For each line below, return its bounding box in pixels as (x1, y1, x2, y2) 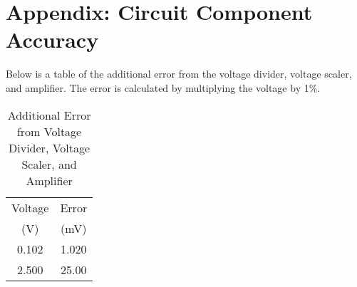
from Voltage (16, 122, 82, 140)
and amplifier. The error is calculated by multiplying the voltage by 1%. (6, 80, 321, 95)
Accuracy (6, 25, 99, 54)
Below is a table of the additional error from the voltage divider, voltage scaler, (6, 66, 352, 81)
